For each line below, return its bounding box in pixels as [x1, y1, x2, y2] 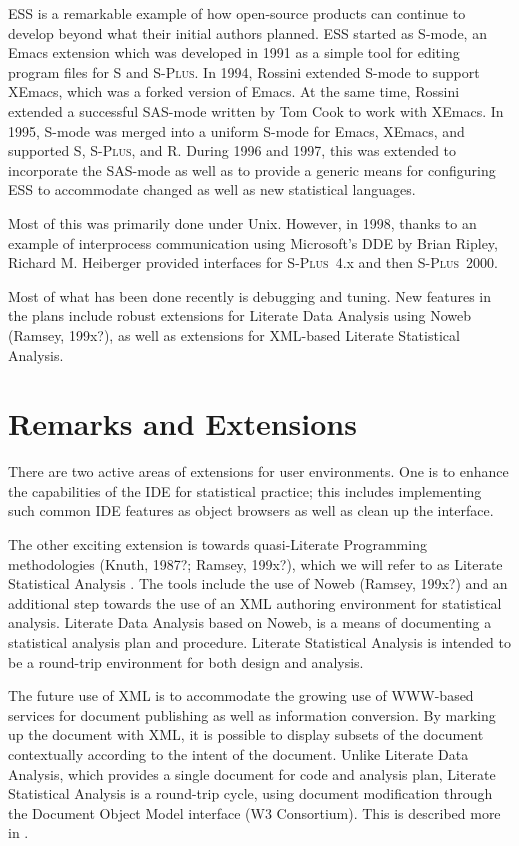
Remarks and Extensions [8, 403, 357, 444]
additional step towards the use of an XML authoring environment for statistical [8, 592, 502, 613]
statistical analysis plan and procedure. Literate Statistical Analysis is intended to [8, 631, 512, 652]
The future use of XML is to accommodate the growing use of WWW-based [8, 685, 474, 706]
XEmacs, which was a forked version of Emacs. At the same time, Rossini [8, 81, 460, 102]
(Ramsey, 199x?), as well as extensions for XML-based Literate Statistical [8, 324, 460, 345]
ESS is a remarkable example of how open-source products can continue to [8, 3, 466, 23]
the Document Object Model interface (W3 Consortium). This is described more [8, 802, 501, 823]
